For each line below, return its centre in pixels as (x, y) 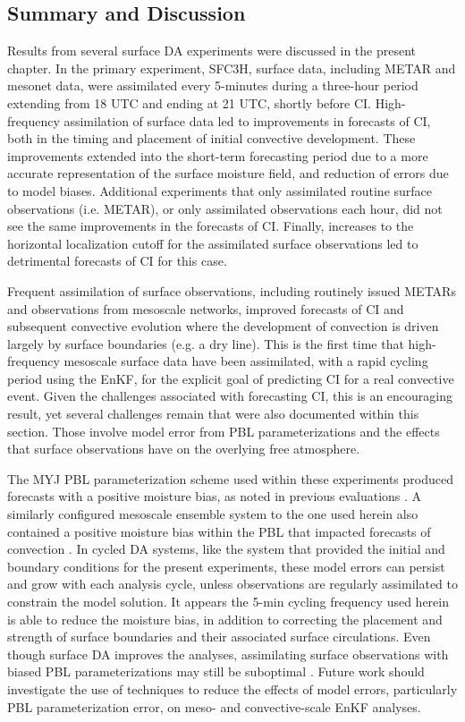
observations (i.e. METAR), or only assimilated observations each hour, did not (225, 208)
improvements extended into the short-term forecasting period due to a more (218, 155)
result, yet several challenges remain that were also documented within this (213, 414)
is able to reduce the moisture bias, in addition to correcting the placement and (225, 619)
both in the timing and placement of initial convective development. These (211, 138)
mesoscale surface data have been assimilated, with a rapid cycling (246, 361)
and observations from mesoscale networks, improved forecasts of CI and (206, 308)
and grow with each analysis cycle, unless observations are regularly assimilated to (232, 584)
